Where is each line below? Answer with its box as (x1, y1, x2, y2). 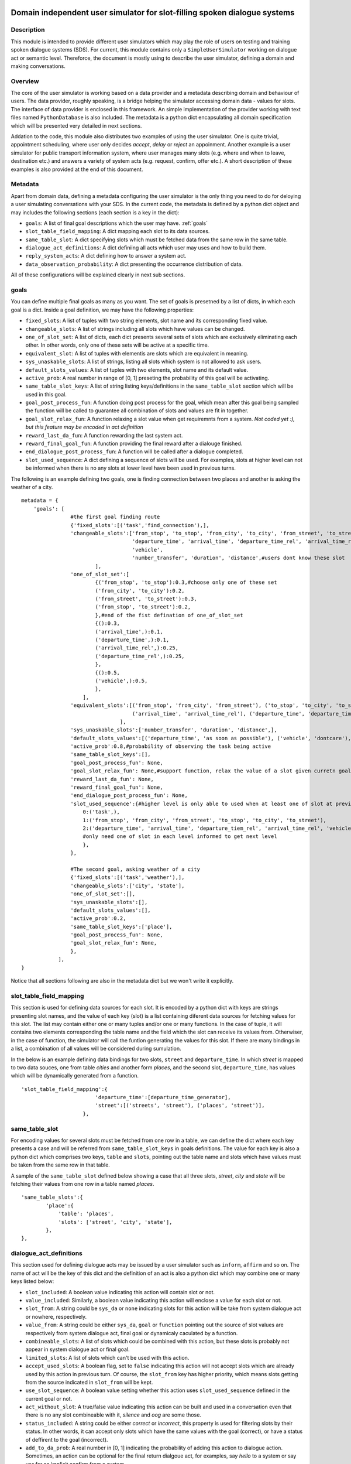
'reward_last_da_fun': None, (70, 776, 154, 782)
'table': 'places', (58, 1210, 114, 1217)
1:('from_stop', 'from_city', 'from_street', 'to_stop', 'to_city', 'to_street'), (82, 817, 327, 823)
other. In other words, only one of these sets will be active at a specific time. (25, 341, 209, 348)
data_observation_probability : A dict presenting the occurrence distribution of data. (25, 261, 243, 268)
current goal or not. (25, 1395, 73, 1402)
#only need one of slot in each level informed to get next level (82, 833, 277, 840)
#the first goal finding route (70, 514, 160, 521)
